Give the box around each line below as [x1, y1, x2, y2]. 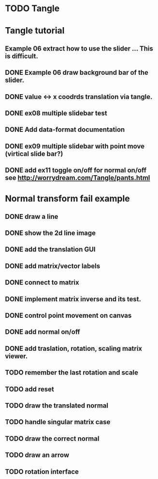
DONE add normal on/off [5, 328, 81, 336]
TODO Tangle [5, 3, 60, 14]
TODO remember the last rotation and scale [5, 368, 139, 377]
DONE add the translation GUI [5, 246, 96, 254]
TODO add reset [5, 385, 55, 393]
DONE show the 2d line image [5, 229, 96, 237]
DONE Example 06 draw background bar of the [5, 68, 148, 77]
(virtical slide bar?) [5, 149, 63, 158]
